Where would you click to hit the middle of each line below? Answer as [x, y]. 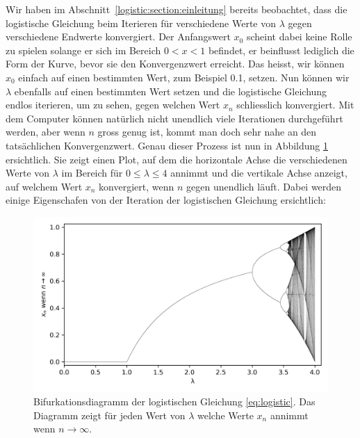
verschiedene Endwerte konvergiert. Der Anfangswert [118, 36]
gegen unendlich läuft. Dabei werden [264, 186]
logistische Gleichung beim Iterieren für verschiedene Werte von [141, 23]
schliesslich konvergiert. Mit [295, 105]
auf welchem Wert [44, 186]
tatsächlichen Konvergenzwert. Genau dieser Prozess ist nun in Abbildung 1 [167, 145]
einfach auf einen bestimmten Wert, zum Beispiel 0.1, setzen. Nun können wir [184, 77]
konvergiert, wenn [137, 186]
